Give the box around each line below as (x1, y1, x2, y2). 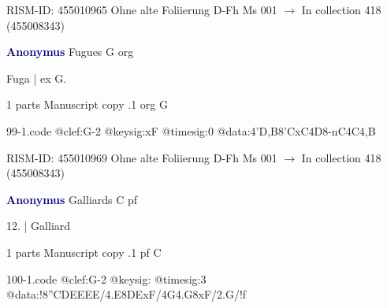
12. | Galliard (6, 217, 71, 234)
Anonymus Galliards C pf (6, 191, 138, 207)
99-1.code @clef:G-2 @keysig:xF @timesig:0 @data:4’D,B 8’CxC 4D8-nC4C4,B (6, 122, 376, 139)
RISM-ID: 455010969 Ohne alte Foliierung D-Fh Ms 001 (6, 149, 277, 165)
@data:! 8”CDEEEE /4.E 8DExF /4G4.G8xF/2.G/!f (6, 286, 247, 302)
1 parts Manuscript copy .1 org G (6, 96, 168, 113)
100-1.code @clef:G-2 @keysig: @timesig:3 (6, 270, 207, 287)
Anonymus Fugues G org (6, 43, 134, 60)
